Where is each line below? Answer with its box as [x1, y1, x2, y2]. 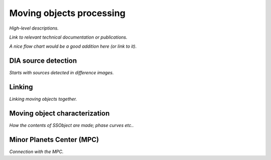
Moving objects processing [9, 8, 125, 19]
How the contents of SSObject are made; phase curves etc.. [9, 122, 134, 128]
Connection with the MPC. [9, 148, 64, 154]
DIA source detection [9, 57, 77, 65]
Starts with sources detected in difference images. [9, 70, 114, 76]
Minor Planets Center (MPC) [9, 135, 99, 144]
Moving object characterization [9, 109, 110, 117]
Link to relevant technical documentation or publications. [9, 34, 127, 40]
